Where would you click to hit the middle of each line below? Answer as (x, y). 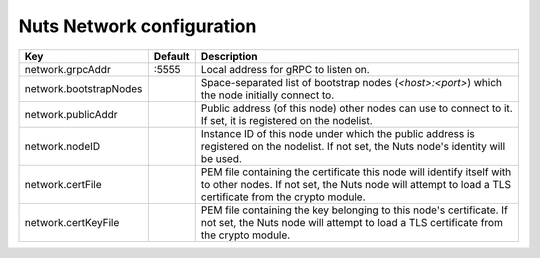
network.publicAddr (71, 114)
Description (229, 56)
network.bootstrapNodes (83, 88)
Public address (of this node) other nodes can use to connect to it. (357, 108)
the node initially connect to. (267, 95)
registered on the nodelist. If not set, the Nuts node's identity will (353, 146)
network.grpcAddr (68, 69)
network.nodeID (62, 146)
